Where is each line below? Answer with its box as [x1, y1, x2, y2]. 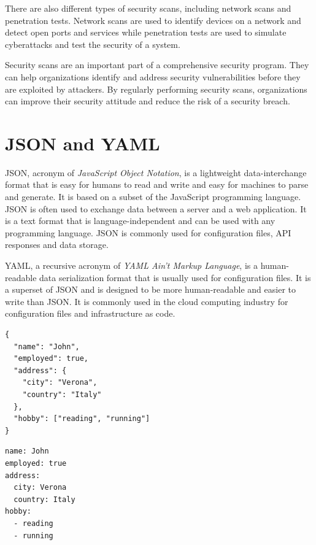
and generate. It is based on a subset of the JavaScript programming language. [5, 190, 301, 203]
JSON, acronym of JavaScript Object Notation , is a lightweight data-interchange [5, 166, 307, 179]
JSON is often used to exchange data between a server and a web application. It [5, 202, 307, 215]
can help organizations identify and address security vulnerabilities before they [5, 70, 301, 83]
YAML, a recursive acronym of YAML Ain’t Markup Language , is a [5, 259, 258, 272]
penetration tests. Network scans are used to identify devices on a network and [5, 14, 301, 26]
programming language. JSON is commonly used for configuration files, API [5, 226, 291, 239]
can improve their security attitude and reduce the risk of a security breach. [5, 95, 290, 107]
